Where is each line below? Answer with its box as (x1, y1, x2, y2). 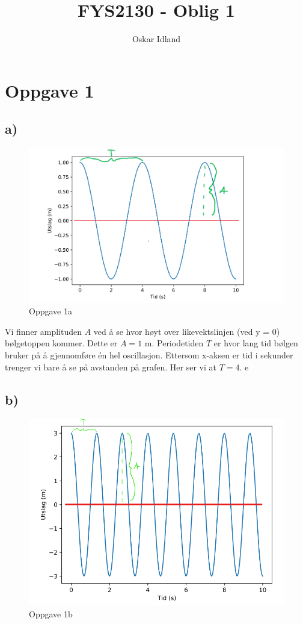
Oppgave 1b (29, 608, 73, 620)
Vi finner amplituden (5, 325, 82, 337)
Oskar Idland (132, 33, 181, 45)
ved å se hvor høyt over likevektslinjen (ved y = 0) (93, 325, 280, 337)
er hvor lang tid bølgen (213, 337, 298, 349)
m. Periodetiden (144, 337, 204, 349)
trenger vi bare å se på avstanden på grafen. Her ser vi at (5, 360, 217, 373)
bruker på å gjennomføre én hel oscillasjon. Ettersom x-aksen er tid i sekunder (5, 348, 293, 361)
